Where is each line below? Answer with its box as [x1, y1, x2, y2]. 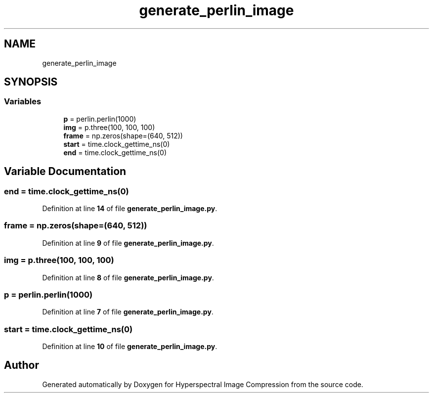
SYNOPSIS [4, 76, 58, 88]
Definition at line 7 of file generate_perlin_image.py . [42, 308, 214, 316]
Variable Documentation [4, 165, 127, 178]
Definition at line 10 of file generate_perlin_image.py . [42, 342, 217, 351]
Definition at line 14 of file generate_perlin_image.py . [42, 204, 217, 213]
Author [4, 359, 39, 372]
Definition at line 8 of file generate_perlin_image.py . [42, 273, 214, 282]
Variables [4, 96, 42, 107]
